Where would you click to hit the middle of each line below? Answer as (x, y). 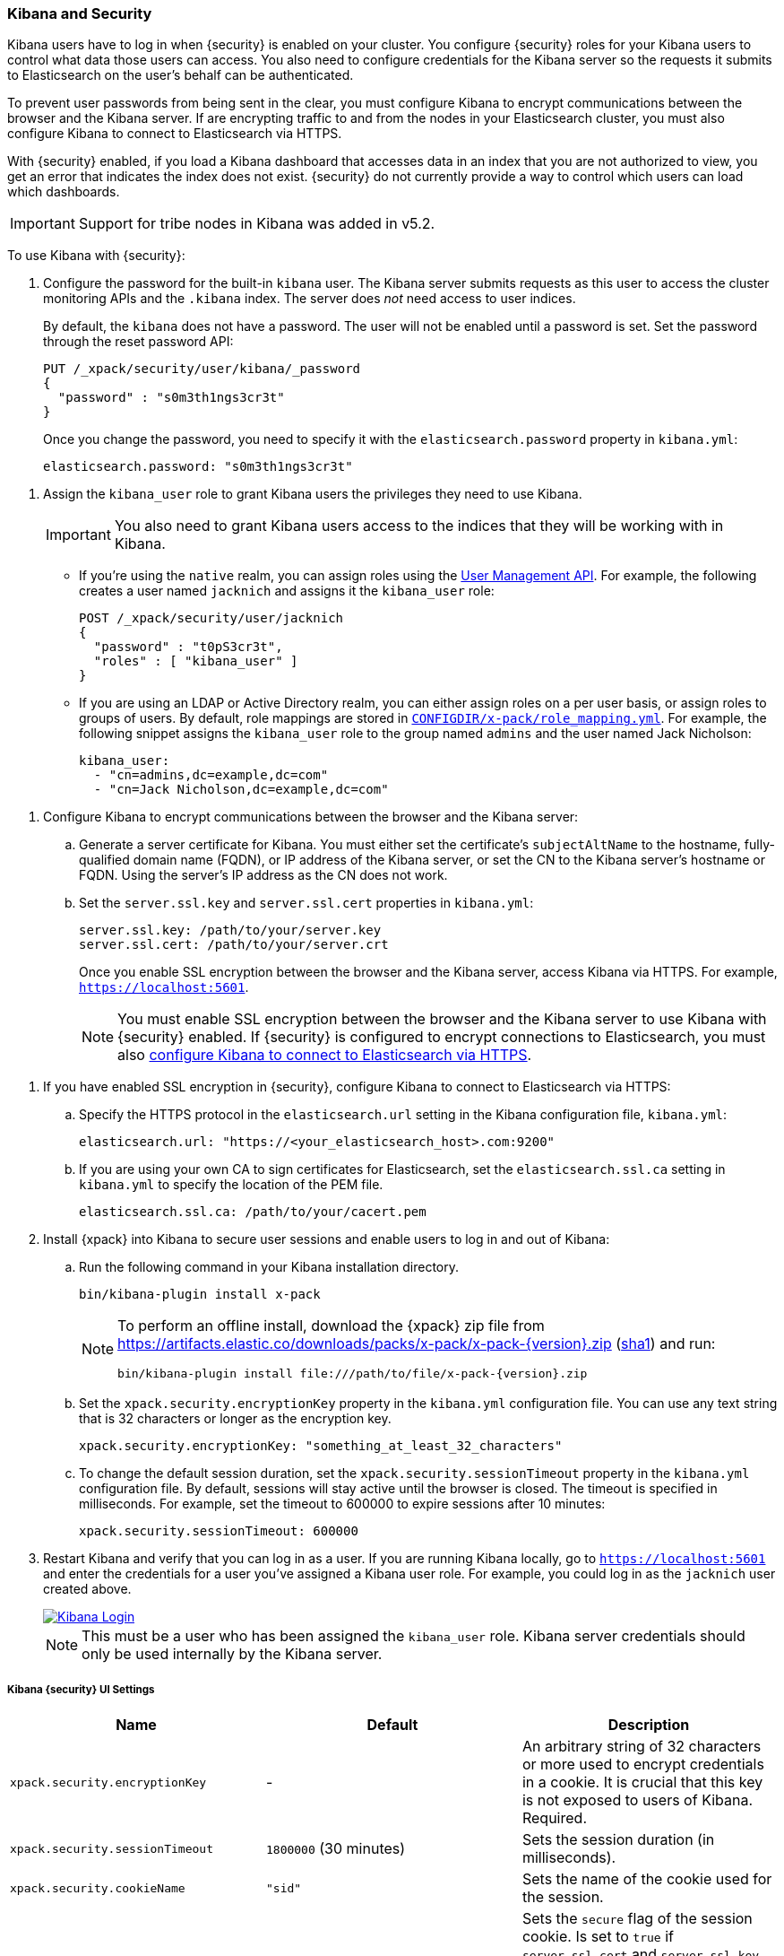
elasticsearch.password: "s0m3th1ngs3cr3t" (198, 467)
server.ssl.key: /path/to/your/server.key (230, 930)
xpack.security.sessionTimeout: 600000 (219, 1531)
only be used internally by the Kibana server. (232, 1654)
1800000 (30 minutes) (336, 1849)
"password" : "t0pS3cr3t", (188, 647)
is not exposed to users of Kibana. (637, 1800)
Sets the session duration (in (618, 1840)
